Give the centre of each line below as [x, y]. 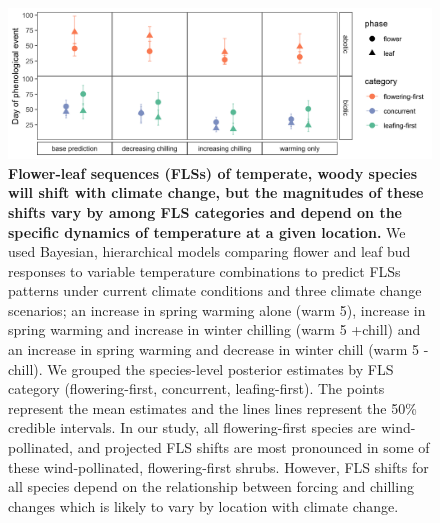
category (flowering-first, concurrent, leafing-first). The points [196, 388]
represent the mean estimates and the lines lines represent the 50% [212, 407]
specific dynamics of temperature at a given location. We [207, 231]
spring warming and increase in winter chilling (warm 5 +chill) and [214, 329]
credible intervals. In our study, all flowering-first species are [192, 427]
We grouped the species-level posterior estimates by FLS [220, 368]
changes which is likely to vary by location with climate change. [203, 505]
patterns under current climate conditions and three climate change [215, 290]
